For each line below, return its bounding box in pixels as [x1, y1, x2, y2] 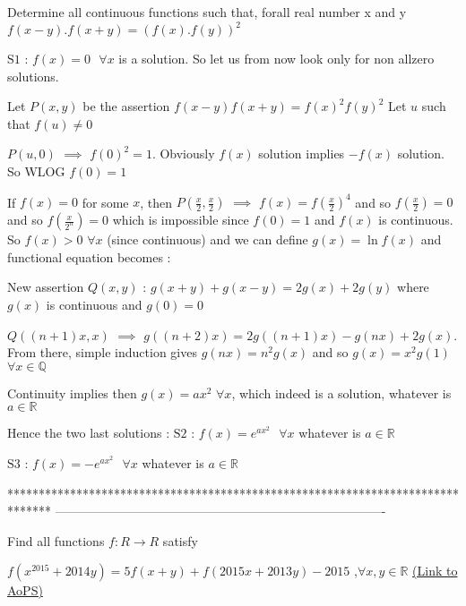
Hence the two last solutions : [7, 423, 170, 442]
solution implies [258, 144, 345, 163]
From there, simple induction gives [7, 343, 197, 362]
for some [82, 192, 129, 211]
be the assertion [82, 97, 170, 115]
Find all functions [7, 531, 105, 550]
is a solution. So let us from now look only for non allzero [118, 49, 435, 68]
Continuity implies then [7, 383, 137, 402]
